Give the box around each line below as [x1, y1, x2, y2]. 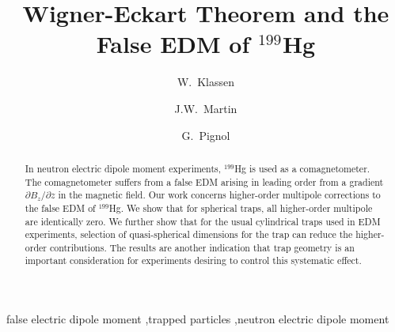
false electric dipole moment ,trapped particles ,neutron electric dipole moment [6, 311, 389, 327]
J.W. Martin [174, 100, 237, 116]
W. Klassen [177, 74, 235, 90]
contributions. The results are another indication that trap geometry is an [49, 240, 355, 254]
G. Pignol [181, 126, 230, 143]
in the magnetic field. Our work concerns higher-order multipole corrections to [58, 188, 381, 202]
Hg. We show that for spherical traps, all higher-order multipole [108, 201, 373, 214]
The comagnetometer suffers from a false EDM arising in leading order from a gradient [25, 175, 384, 188]
